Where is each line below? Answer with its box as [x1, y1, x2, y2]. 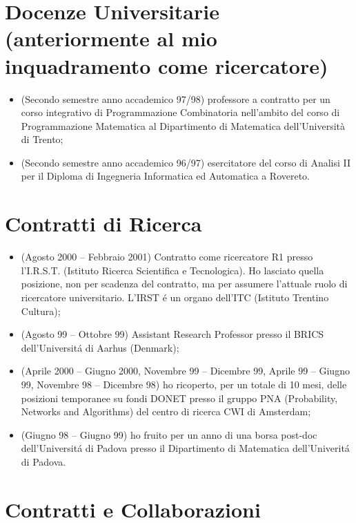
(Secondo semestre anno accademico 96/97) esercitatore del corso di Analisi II [21, 155, 351, 169]
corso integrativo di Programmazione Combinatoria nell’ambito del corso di [21, 105, 340, 120]
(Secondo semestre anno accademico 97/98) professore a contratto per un [21, 91, 330, 106]
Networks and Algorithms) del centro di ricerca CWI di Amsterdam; [21, 404, 311, 419]
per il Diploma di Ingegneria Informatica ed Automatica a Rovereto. [21, 169, 310, 183]
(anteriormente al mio [5, 24, 217, 53]
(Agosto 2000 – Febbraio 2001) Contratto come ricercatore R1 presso [21, 249, 313, 264]
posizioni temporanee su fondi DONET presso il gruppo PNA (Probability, [21, 390, 338, 405]
